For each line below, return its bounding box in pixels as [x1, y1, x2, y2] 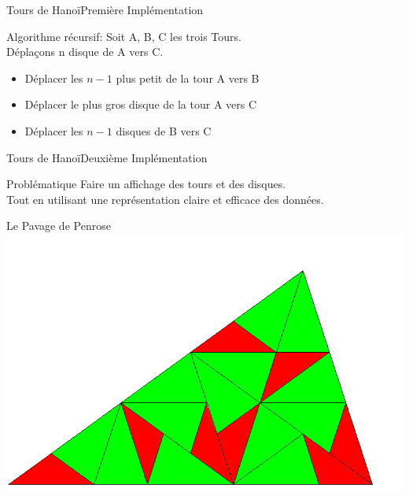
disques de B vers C [116, 122, 212, 139]
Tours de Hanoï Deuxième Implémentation [6, 149, 208, 165]
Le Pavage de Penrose [6, 217, 111, 234]
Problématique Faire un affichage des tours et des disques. [6, 176, 286, 192]
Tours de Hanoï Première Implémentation [6, 2, 204, 17]
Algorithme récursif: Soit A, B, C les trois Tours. [6, 28, 241, 44]
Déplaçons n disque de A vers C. [6, 43, 164, 60]
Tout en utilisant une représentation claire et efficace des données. [6, 191, 324, 207]
